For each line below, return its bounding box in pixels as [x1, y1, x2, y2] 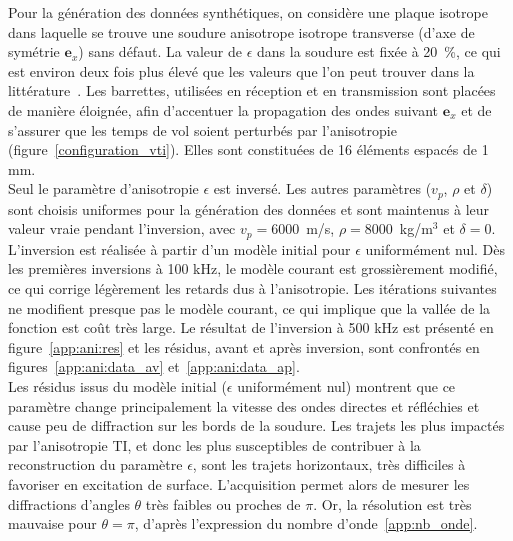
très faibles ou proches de [145, 493, 301, 514]
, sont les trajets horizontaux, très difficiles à [192, 454, 466, 475]
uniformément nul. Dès [365, 238, 506, 259]
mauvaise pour [8, 513, 97, 534]
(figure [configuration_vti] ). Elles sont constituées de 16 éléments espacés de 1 [8, 139, 489, 160]
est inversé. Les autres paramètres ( [213, 178, 432, 199]
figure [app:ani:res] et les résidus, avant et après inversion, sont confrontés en [8, 336, 480, 357]
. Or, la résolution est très [313, 493, 472, 514]
